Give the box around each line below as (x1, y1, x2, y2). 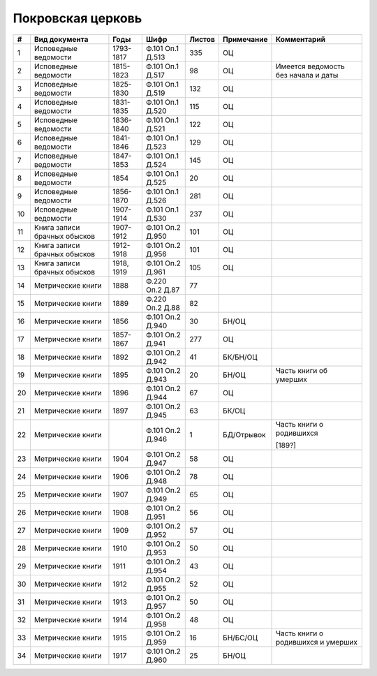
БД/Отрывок (222, 429, 266, 439)
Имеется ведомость (275, 61, 345, 71)
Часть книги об (275, 365, 328, 375)
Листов (189, 34, 216, 44)
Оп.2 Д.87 (145, 285, 180, 295)
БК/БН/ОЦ (222, 352, 258, 362)
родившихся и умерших (275, 637, 357, 647)
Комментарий (275, 34, 326, 44)
